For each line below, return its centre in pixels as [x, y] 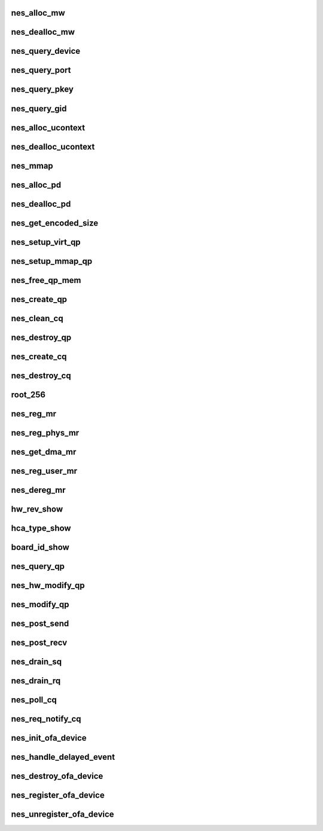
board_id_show [40, 547]
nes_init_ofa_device [49, 738]
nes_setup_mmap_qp [52, 261]
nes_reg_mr [34, 414]
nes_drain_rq [36, 681]
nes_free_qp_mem [46, 280]
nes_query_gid [39, 109]
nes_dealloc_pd [41, 204]
